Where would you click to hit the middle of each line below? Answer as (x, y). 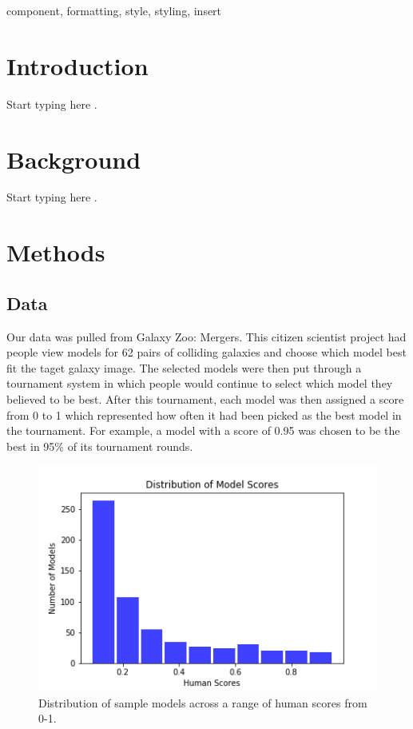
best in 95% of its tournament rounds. (100, 446)
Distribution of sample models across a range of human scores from (203, 702)
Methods (56, 252)
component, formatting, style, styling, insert (114, 10)
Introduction (77, 65)
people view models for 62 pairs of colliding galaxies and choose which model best (206, 352)
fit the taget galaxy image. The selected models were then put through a (184, 367)
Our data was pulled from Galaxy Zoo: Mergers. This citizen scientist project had (206, 336)
